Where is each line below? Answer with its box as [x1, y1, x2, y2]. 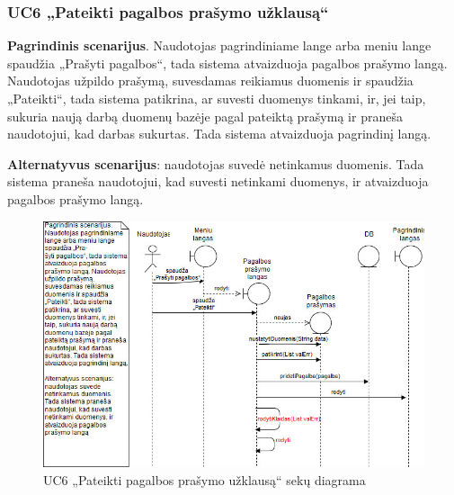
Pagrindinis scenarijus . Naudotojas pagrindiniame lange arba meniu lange [7, 36, 432, 55]
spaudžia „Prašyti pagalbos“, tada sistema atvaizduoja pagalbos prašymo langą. [7, 53, 448, 72]
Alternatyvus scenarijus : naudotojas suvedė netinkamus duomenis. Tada [7, 154, 424, 173]
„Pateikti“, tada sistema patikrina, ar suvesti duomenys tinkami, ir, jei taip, [7, 89, 426, 107]
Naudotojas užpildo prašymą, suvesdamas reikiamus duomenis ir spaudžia [7, 71, 414, 90]
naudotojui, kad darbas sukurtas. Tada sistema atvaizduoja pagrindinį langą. [7, 124, 432, 143]
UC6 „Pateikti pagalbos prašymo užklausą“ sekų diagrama [43, 470, 366, 489]
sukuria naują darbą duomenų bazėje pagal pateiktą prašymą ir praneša [7, 106, 403, 125]
